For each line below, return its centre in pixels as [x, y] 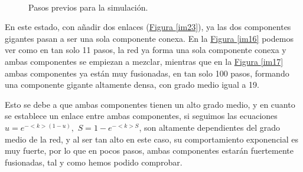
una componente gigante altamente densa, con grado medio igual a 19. [132, 85]
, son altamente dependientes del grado [209, 127]
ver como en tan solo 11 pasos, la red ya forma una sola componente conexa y [146, 50]
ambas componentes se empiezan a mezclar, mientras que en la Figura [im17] [144, 61]
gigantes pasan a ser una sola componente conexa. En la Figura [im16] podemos [149, 38]
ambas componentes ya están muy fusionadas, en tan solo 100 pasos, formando [147, 73]
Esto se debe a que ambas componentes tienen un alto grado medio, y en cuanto [150, 104]
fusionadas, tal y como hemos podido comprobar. [94, 162]
